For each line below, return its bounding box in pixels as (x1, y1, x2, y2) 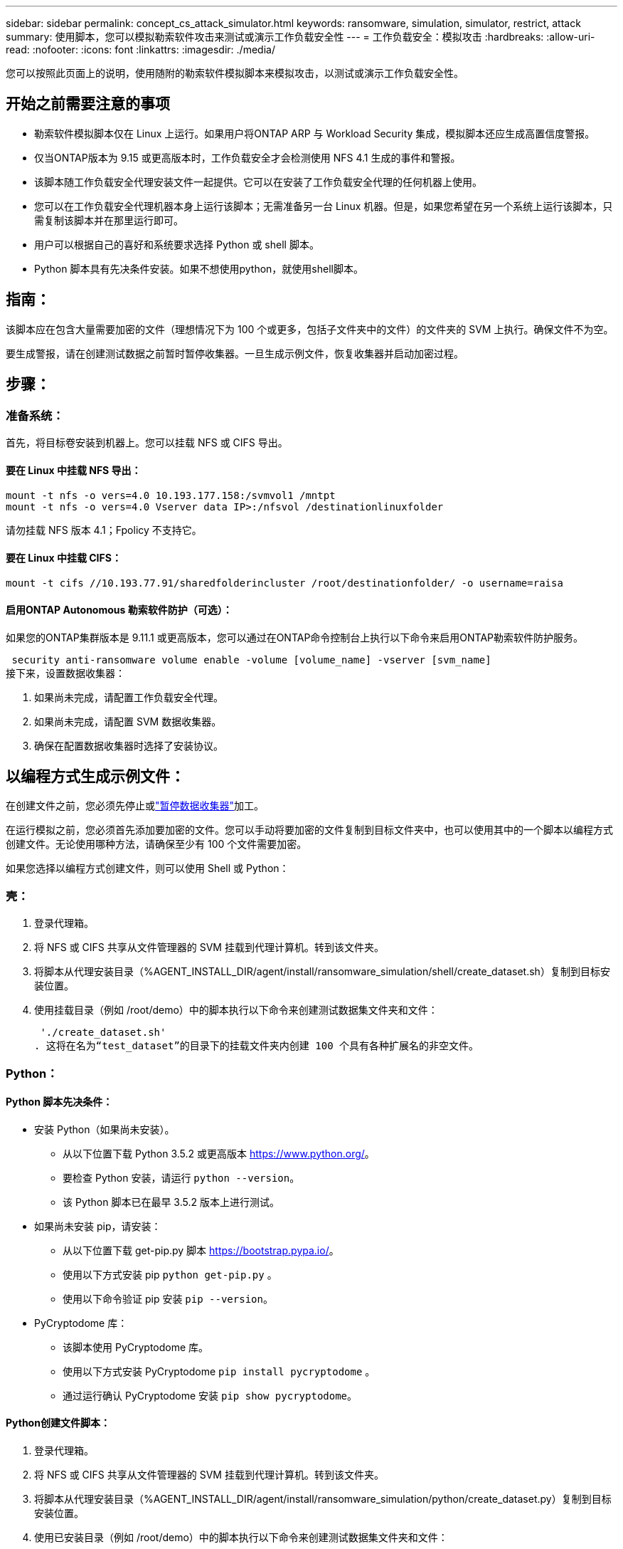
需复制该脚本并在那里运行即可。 (34, 214, 183, 226)
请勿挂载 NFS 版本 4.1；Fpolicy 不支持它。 (6, 524, 202, 537)
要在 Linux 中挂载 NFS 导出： (6, 463, 142, 476)
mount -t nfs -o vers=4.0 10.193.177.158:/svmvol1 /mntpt (6, 490, 336, 502)
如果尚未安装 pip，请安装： (34, 1219, 161, 1232)
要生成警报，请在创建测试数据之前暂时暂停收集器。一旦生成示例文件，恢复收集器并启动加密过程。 (6, 347, 464, 359)
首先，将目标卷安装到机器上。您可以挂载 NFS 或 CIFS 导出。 (6, 436, 288, 448)
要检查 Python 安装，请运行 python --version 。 (63, 1171, 300, 1184)
